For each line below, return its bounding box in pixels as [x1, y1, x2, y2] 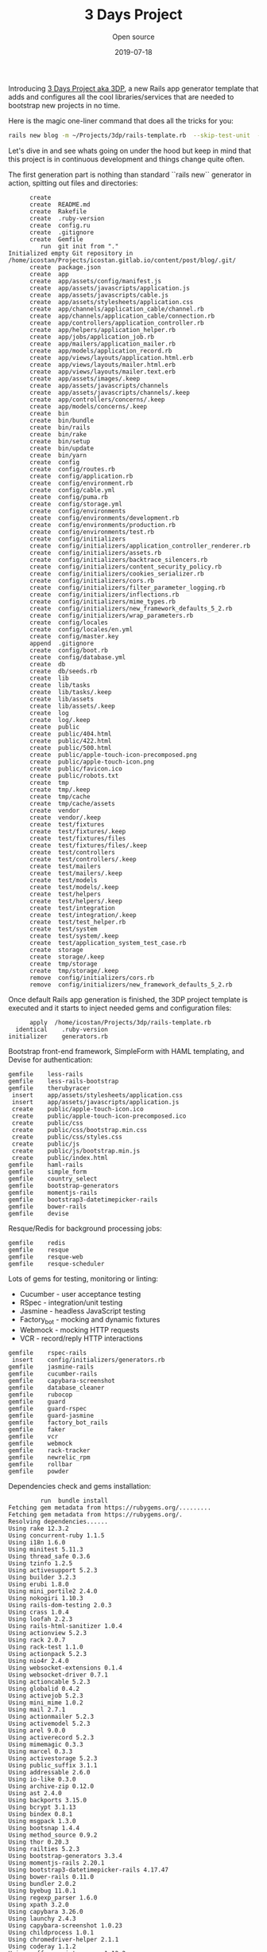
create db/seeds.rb [29, 667, 98, 675]
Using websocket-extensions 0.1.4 [8, 1664, 123, 1672]
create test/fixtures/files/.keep [29, 841, 148, 849]
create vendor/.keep [29, 814, 102, 822]
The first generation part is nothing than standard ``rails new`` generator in [8, 170, 252, 179]
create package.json [29, 263, 102, 271]
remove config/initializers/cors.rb [29, 974, 155, 982]
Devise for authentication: [8, 1055, 93, 1064]
